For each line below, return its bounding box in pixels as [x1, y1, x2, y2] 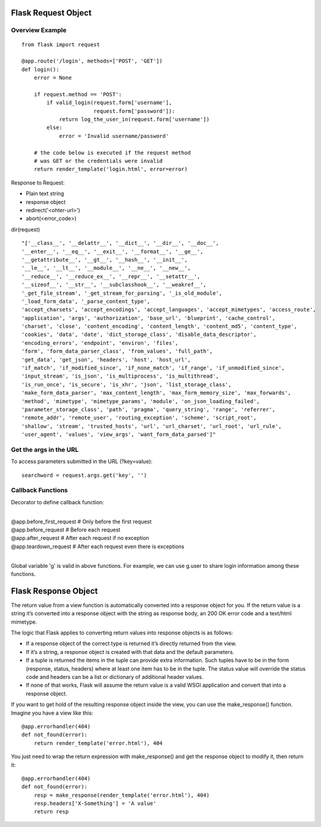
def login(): [21, 66, 59, 73]
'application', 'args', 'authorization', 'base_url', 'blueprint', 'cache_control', [21, 315, 276, 321]
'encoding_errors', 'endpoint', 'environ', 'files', [21, 339, 178, 346]
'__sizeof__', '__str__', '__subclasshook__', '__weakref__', [21, 281, 207, 288]
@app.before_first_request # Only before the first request [11, 518, 152, 525]
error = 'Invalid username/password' [59, 133, 169, 139]
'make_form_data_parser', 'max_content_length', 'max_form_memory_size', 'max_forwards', [21, 389, 291, 397]
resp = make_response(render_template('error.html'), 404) [33, 791, 210, 798]
